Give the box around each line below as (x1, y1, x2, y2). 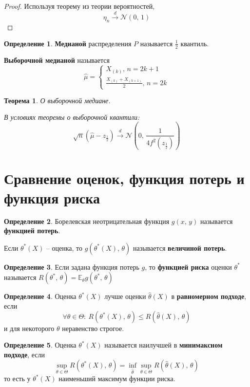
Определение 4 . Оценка (4, 291, 77, 301)
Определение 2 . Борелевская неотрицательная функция (4, 216, 170, 226)
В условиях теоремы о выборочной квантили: (4, 111, 140, 122)
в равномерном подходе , (171, 291, 247, 301)
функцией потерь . (4, 225, 60, 236)
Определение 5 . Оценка (4, 340, 77, 350)
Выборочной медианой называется (4, 55, 110, 65)
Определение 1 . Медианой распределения (4, 38, 132, 48)
